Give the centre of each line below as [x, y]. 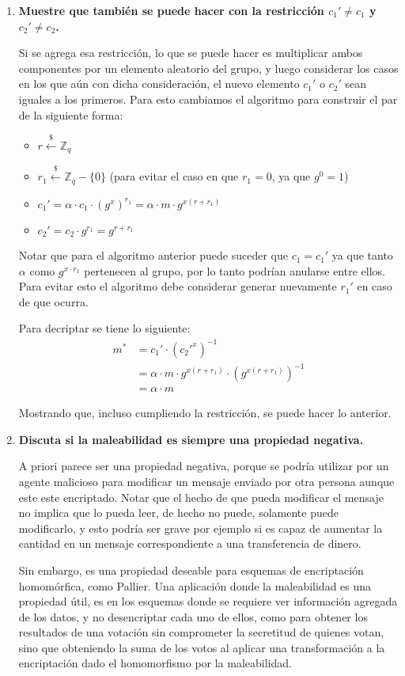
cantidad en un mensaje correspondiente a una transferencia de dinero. [190, 543]
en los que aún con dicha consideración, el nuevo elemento [159, 84]
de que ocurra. [53, 301]
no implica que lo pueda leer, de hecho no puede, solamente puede [178, 513]
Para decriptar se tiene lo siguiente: [104, 328]
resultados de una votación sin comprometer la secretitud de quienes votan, [201, 632]
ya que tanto [362, 255]
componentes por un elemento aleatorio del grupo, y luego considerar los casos [208, 68]
